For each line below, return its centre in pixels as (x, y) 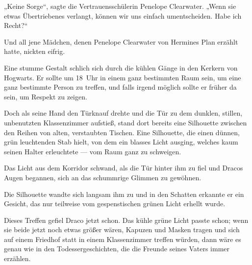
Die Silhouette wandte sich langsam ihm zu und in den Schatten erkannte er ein (124, 194)
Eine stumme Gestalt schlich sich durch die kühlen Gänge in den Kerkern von (121, 67)
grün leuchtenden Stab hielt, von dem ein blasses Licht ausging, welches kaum (121, 142)
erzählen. (17, 258)
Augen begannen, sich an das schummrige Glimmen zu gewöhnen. (103, 177)
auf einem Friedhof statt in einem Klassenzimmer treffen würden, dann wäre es (123, 239)
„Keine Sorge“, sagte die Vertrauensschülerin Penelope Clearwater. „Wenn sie (120, 6)
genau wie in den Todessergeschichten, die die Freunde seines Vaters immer (117, 249)
